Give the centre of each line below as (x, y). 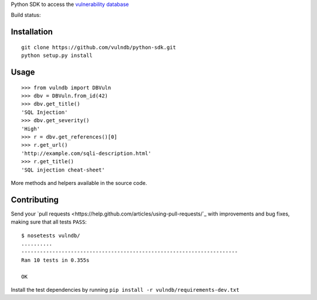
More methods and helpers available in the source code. (79, 183)
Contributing (35, 200)
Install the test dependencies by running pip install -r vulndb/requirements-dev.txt (125, 289)
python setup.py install (57, 55)
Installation (32, 32)
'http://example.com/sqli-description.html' (87, 153)
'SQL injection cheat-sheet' (63, 170)
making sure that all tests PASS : (49, 222)
